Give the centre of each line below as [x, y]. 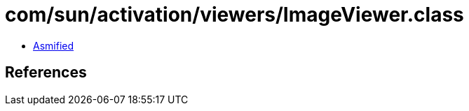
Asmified [54, 45]
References [46, 73]
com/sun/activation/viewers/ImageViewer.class [234, 15]
